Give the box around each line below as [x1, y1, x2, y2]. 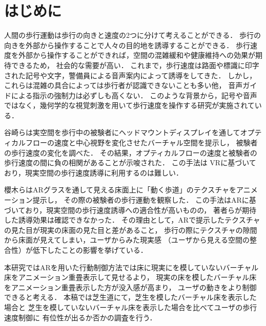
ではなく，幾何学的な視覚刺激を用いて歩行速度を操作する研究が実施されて [4, 100, 255, 111]
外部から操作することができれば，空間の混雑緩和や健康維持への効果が [18, 50, 255, 60]
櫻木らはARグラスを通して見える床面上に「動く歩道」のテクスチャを [4, 184, 237, 195]
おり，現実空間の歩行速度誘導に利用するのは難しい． [4, 167, 183, 178]
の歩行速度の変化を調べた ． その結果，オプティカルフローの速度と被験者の [4, 147, 257, 158]
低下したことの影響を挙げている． [32, 245, 148, 255]
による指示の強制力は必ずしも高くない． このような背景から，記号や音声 [11, 90, 257, 100]
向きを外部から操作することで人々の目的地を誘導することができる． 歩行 [4, 39, 250, 50]
